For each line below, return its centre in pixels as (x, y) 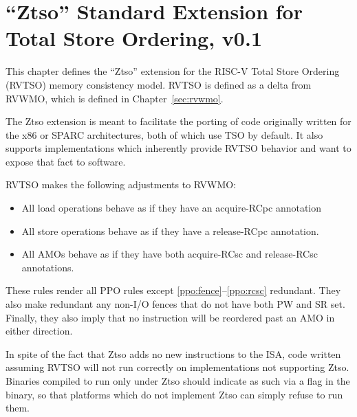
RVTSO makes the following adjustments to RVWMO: (121, 184)
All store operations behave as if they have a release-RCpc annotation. (170, 230)
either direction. (39, 331)
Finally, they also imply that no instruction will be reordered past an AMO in (170, 317)
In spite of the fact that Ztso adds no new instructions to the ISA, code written (173, 353)
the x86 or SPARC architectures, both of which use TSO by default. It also (164, 134)
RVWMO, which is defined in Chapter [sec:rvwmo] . (115, 98)
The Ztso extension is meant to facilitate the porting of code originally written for (178, 121)
